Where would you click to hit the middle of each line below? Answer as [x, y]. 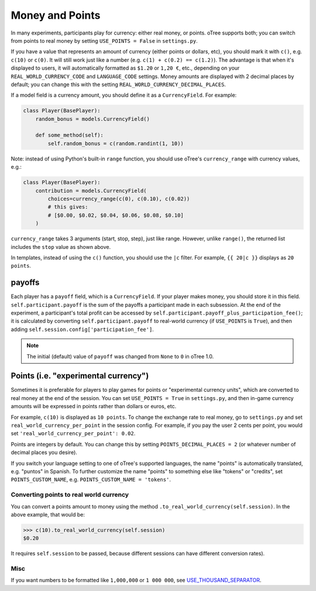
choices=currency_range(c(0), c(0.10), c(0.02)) [119, 199]
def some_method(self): [69, 135]
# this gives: [68, 207]
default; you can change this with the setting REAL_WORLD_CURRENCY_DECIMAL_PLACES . [118, 84]
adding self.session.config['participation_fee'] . [83, 329]
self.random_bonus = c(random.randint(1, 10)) [116, 143]
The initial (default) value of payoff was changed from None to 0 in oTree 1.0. [120, 356]
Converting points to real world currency [70, 495]
